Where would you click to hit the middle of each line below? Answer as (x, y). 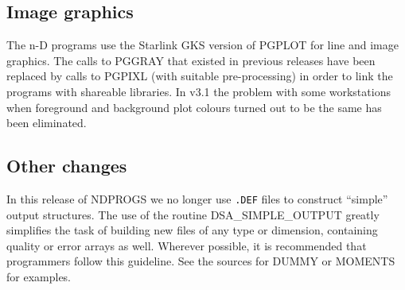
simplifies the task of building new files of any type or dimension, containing (192, 230)
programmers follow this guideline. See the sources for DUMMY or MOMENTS (201, 261)
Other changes (67, 166)
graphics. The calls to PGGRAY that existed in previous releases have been (191, 60)
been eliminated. (47, 123)
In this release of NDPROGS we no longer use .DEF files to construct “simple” (197, 198)
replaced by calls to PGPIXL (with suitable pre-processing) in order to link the (200, 76)
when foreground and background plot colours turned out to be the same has (194, 107)
